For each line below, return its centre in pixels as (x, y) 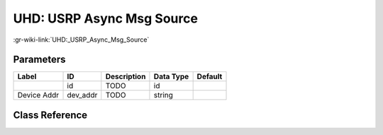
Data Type (171, 76)
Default (210, 76)
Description (126, 76)
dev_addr (82, 95)
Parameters (39, 60)
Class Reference (50, 115)
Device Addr (38, 95)
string (163, 95)
